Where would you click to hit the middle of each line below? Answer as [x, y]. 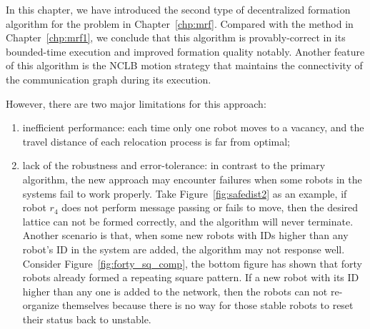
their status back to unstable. [87, 319]
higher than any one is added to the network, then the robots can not [175, 291]
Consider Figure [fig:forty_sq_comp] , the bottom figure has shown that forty [192, 263]
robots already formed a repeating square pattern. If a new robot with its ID [191, 277]
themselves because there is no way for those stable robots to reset [208, 305]
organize [41, 305]
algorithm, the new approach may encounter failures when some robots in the [192, 179]
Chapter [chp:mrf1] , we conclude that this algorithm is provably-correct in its [176, 37]
